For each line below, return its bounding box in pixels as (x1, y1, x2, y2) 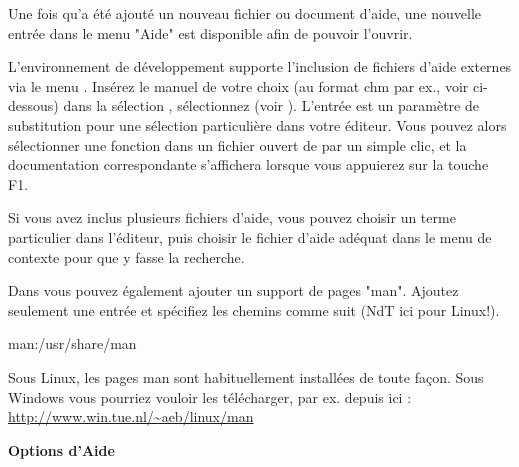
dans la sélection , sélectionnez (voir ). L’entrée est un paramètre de (63, 95, 479, 116)
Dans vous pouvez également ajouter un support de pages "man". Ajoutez (8, 280, 459, 301)
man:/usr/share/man (8, 333, 137, 354)
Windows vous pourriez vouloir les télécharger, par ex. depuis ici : (8, 386, 412, 407)
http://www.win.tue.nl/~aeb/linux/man (8, 406, 254, 427)
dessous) (8, 95, 59, 116)
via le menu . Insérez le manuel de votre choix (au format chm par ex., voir (8, 75, 469, 96)
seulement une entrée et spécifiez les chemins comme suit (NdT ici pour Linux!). (8, 299, 500, 320)
